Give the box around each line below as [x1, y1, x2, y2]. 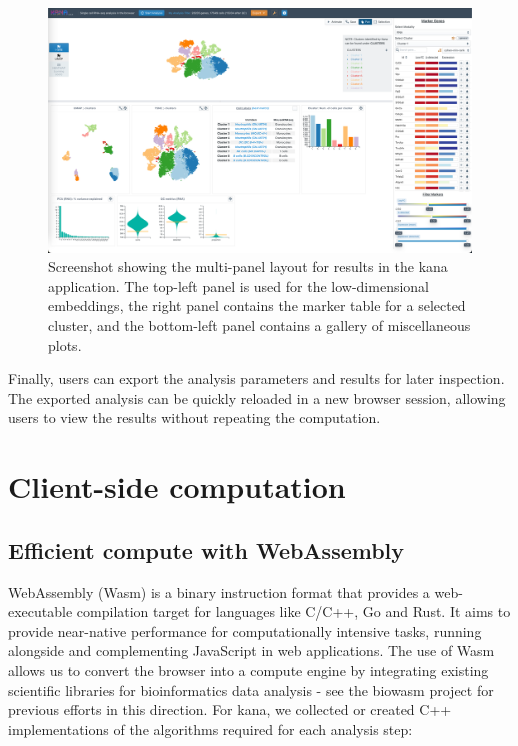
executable [8, 601, 73, 622]
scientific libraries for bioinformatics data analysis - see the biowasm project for [8, 679, 494, 700]
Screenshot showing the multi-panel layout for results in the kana [48, 256, 448, 277]
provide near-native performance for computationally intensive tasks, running [8, 620, 482, 641]
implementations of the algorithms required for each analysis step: [8, 718, 413, 739]
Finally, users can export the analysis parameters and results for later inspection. [8, 368, 505, 389]
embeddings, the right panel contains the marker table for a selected [48, 295, 466, 316]
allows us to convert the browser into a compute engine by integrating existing [8, 660, 489, 680]
